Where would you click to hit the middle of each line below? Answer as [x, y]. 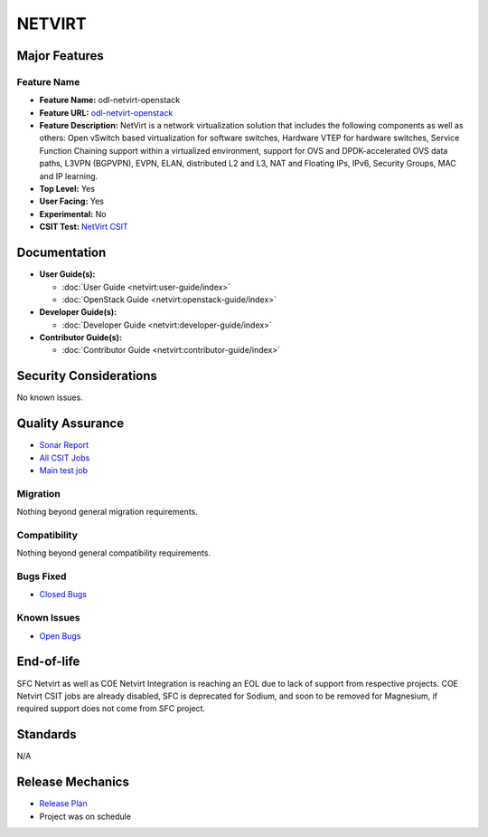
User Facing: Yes [71, 201]
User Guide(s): [67, 274]
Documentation [61, 253]
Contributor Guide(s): [80, 338]
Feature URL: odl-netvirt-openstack [106, 112]
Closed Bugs [63, 594]
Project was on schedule [85, 816]
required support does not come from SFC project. [111, 709]
